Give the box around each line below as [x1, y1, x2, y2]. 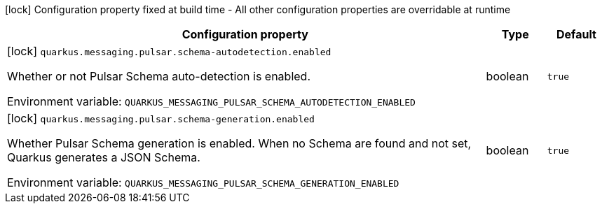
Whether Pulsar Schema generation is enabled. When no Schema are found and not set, [7, 136, 472, 150]
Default [556, 27, 596, 41]
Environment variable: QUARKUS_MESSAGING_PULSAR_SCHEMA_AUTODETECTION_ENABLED [7, 94, 416, 108]
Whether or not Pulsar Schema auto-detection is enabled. [7, 69, 310, 83]
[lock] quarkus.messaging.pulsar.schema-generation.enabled [7, 111, 315, 125]
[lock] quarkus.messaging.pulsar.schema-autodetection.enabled [7, 44, 331, 58]
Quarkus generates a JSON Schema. [7, 150, 200, 164]
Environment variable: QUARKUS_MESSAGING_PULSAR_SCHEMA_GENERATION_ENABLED [7, 175, 399, 189]
